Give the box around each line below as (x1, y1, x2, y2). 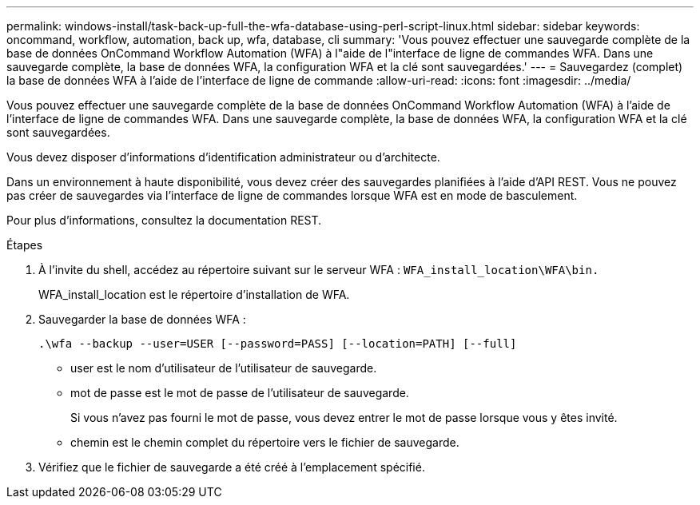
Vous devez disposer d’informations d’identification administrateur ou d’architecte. (6, 150, 440, 164)
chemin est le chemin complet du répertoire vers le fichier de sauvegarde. (70, 435, 459, 449)
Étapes (6, 238, 43, 252)
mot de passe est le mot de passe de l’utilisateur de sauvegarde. (70, 386, 409, 400)
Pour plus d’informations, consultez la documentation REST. (6, 213, 322, 227)
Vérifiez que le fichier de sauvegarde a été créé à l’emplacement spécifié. (38, 460, 425, 474)
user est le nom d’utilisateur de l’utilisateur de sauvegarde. (70, 361, 377, 375)
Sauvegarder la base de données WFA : (38, 312, 246, 326)
